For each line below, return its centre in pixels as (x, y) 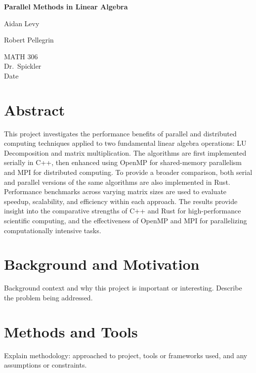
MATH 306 (21, 56)
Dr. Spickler (23, 66)
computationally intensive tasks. (53, 230)
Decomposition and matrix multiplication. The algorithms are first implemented (125, 152)
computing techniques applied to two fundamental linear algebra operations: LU (125, 143)
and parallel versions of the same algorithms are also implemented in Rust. (117, 182)
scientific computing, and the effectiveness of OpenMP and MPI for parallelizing (126, 221)
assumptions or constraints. (45, 365)
